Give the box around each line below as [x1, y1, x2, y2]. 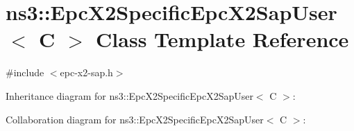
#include [6, 65, 44, 80]
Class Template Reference [96, 25, 349, 53]
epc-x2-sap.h [60, 65, 113, 80]
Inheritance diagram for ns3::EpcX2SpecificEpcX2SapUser [6, 88, 253, 103]
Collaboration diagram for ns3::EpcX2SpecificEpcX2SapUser [6, 112, 264, 126]
